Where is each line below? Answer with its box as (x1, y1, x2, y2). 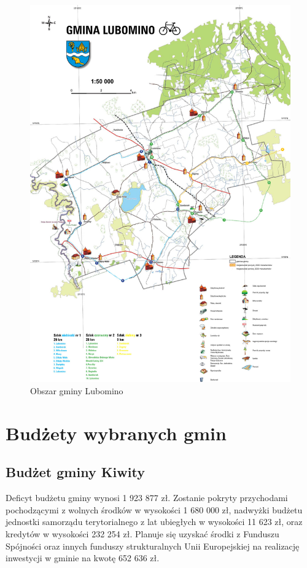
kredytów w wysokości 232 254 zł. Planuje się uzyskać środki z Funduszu (6, 527, 279, 540)
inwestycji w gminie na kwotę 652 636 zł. (6, 551, 160, 564)
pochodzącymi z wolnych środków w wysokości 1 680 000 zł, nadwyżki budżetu (6, 503, 303, 516)
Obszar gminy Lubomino (30, 384, 123, 397)
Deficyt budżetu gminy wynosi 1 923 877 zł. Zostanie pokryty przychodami (6, 491, 288, 504)
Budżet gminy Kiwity (6, 462, 145, 481)
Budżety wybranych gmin (6, 420, 227, 445)
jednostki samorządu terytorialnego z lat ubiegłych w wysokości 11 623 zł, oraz (6, 515, 303, 528)
